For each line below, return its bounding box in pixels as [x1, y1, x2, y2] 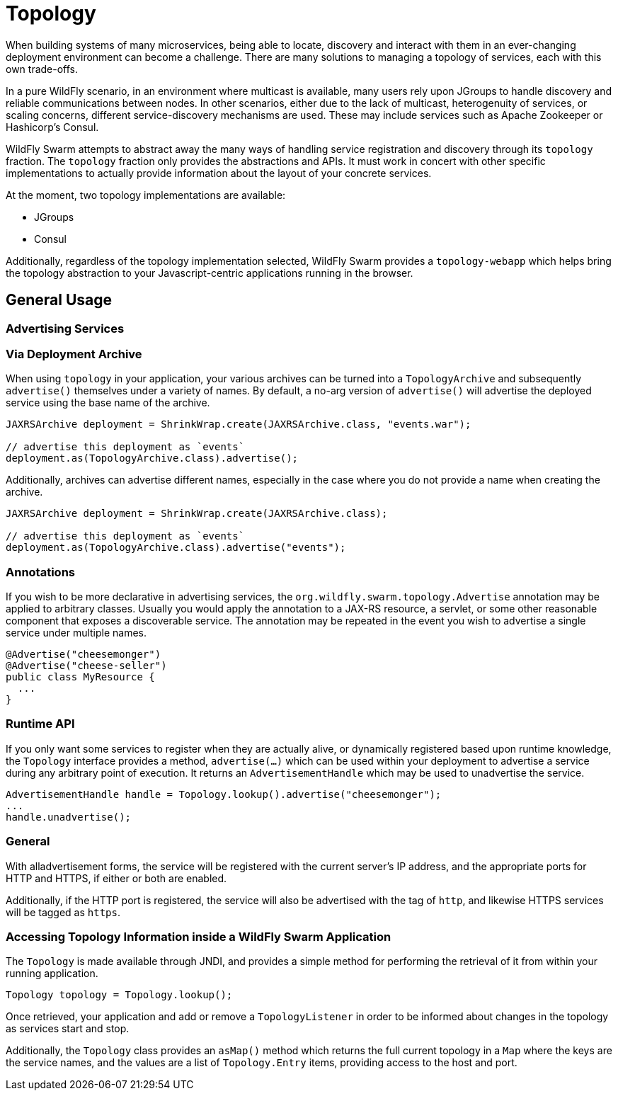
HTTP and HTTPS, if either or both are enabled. [6, 872, 227, 884]
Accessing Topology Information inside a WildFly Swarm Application [6, 929, 391, 944]
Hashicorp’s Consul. [6, 120, 99, 133]
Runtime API [6, 717, 75, 731]
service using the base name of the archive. [6, 396, 210, 409]
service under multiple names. [6, 627, 147, 639]
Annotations [6, 564, 75, 579]
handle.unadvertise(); [6, 811, 132, 823]
